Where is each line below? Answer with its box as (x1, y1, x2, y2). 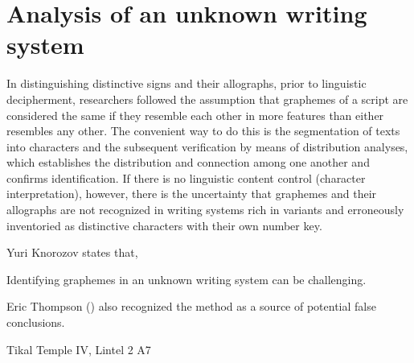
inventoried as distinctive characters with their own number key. (6, 217, 322, 233)
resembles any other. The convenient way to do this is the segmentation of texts (6, 122, 400, 139)
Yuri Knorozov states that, (6, 244, 138, 261)
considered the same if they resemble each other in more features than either (6, 106, 384, 123)
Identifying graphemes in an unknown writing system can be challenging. (6, 270, 367, 287)
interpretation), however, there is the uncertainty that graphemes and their (6, 185, 377, 202)
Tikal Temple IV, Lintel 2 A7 (6, 340, 151, 357)
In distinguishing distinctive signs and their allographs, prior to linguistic (6, 75, 367, 92)
